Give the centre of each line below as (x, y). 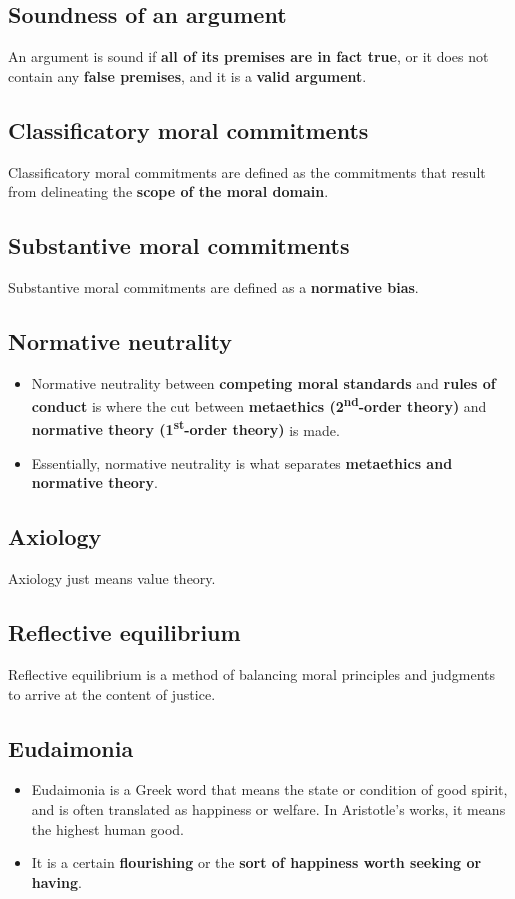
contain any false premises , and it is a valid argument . (187, 75)
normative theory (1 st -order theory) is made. (185, 428)
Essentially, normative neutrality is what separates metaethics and (242, 462)
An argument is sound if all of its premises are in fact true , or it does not (248, 56)
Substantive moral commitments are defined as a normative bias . (213, 286)
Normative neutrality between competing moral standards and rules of (263, 382)
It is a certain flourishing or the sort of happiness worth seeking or (256, 862)
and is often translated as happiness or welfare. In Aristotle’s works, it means (268, 809)
